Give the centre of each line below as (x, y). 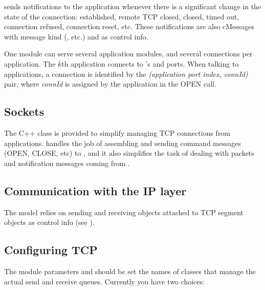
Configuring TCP (51, 250)
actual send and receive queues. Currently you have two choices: (104, 281)
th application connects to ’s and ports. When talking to (150, 63)
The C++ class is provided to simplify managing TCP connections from (117, 132)
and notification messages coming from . (67, 163)
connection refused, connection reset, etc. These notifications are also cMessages (129, 26)
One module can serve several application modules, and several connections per (128, 54)
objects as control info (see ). (49, 222)
